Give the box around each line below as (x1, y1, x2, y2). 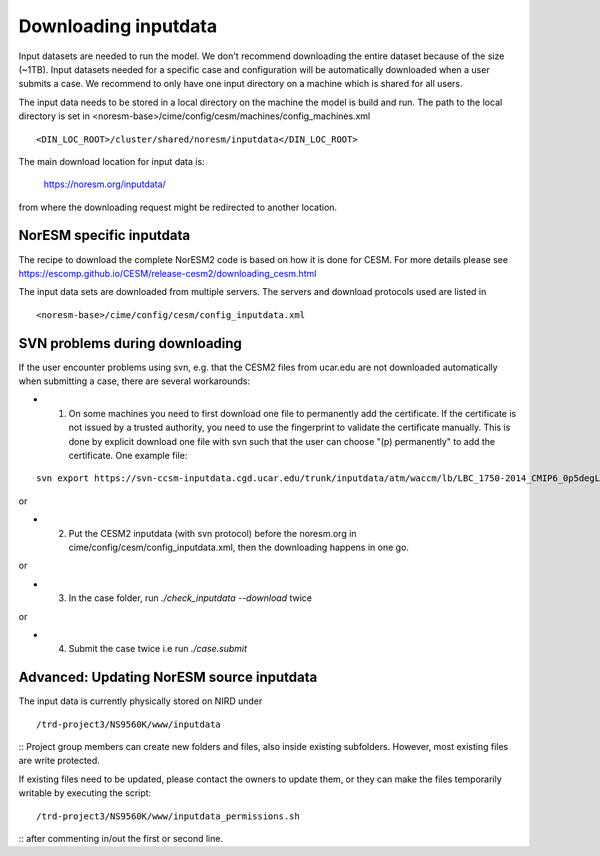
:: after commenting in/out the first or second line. (18, 832, 224, 844)
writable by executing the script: (18, 787, 152, 799)
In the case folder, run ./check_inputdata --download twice (68, 592, 313, 604)
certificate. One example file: (68, 450, 188, 461)
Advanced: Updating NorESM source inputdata (18, 669, 318, 686)
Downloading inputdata (18, 15, 218, 37)
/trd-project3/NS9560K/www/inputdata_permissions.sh (36, 810, 300, 822)
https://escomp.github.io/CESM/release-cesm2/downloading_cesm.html (18, 267, 317, 279)
